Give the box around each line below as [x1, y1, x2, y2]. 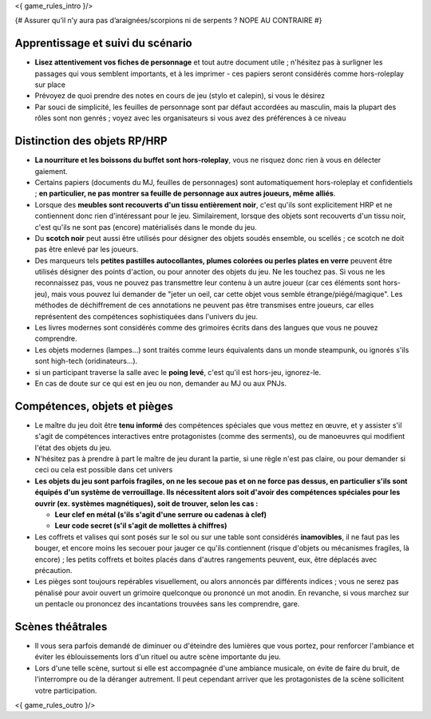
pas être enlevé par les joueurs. [34, 244, 139, 255]
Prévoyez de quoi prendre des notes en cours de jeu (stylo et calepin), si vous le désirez [34, 91, 326, 101]
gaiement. [34, 166, 68, 176]
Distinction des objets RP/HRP [14, 134, 168, 148]
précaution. [34, 565, 73, 575]
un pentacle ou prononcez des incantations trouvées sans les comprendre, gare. [34, 599, 300, 609]
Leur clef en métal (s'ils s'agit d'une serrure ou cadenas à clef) [54, 510, 267, 519]
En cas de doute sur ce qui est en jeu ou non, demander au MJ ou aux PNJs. [34, 378, 287, 388]
